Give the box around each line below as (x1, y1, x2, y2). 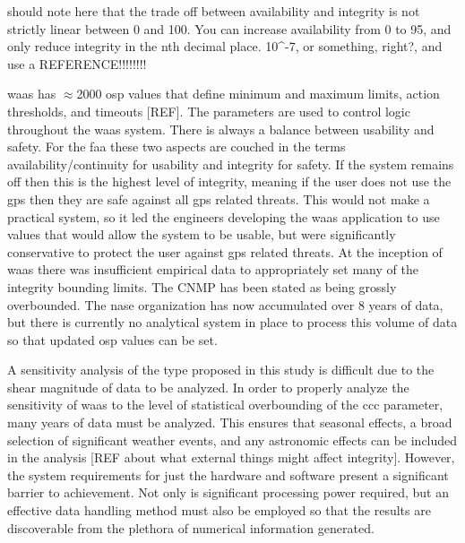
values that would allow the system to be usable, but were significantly (7, 225, 396, 244)
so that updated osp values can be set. (7, 330, 218, 349)
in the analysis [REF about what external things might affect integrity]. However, (7, 448, 455, 467)
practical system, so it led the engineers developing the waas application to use (7, 207, 440, 226)
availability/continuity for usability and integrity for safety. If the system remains (7, 154, 454, 173)
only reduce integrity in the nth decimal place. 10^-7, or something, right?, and (7, 37, 443, 56)
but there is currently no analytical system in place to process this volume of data (7, 313, 458, 332)
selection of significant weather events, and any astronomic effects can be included (7, 430, 458, 449)
